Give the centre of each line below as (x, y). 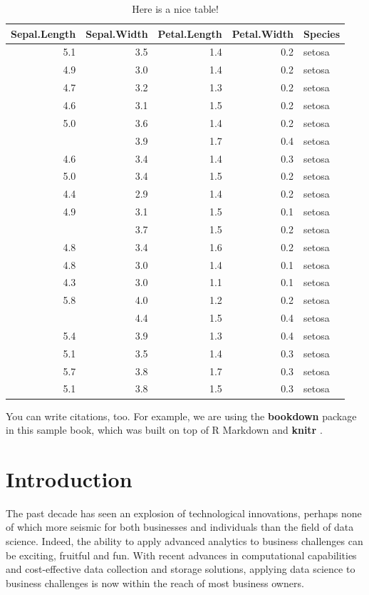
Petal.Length (190, 33)
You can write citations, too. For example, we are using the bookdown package (181, 416)
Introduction (69, 478)
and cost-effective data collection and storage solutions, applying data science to (181, 569)
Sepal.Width (117, 33)
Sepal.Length (43, 33)
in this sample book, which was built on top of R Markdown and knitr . (164, 430)
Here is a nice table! (175, 9)
